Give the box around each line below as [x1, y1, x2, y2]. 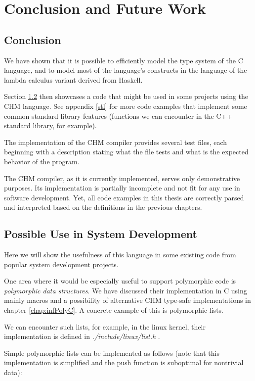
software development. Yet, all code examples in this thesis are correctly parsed [4, 192, 244, 202]
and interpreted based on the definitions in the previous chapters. [4, 202, 202, 212]
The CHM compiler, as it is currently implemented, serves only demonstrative [4, 173, 240, 183]
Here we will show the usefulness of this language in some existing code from [4, 249, 236, 260]
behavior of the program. [4, 156, 80, 166]
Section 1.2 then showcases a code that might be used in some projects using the [4, 91, 249, 101]
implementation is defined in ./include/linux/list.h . [4, 331, 160, 341]
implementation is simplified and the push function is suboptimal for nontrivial [4, 357, 244, 368]
